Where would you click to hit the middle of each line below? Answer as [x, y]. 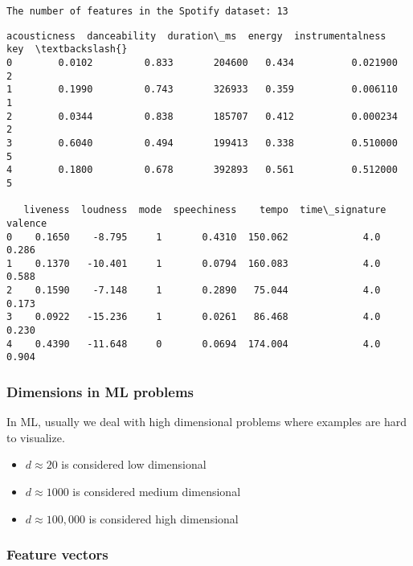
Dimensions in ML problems [100, 391]
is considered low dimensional [134, 464]
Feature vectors [57, 554]
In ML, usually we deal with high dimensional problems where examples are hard [207, 422]
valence [27, 223]
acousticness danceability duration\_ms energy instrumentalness [196, 36]
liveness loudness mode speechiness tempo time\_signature [205, 210]
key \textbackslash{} [67, 49]
